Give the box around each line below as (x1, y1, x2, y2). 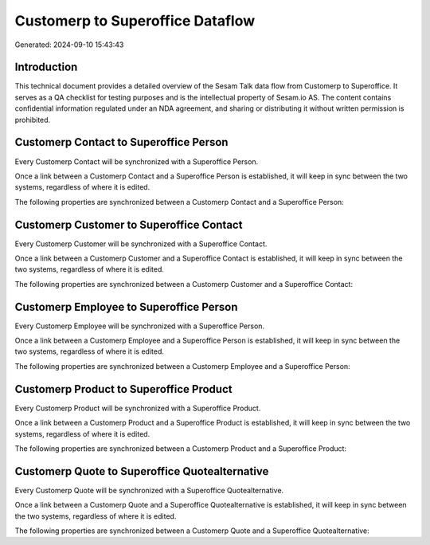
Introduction (14, 61, 78, 74)
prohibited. (14, 115, 51, 124)
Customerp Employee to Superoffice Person (14, 300, 238, 314)
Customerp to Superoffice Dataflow (14, 12, 256, 29)
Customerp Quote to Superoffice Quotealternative (14, 465, 269, 478)
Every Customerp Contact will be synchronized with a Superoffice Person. (14, 156, 259, 167)
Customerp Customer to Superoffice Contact (14, 218, 243, 231)
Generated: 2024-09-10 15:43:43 (14, 40, 124, 49)
